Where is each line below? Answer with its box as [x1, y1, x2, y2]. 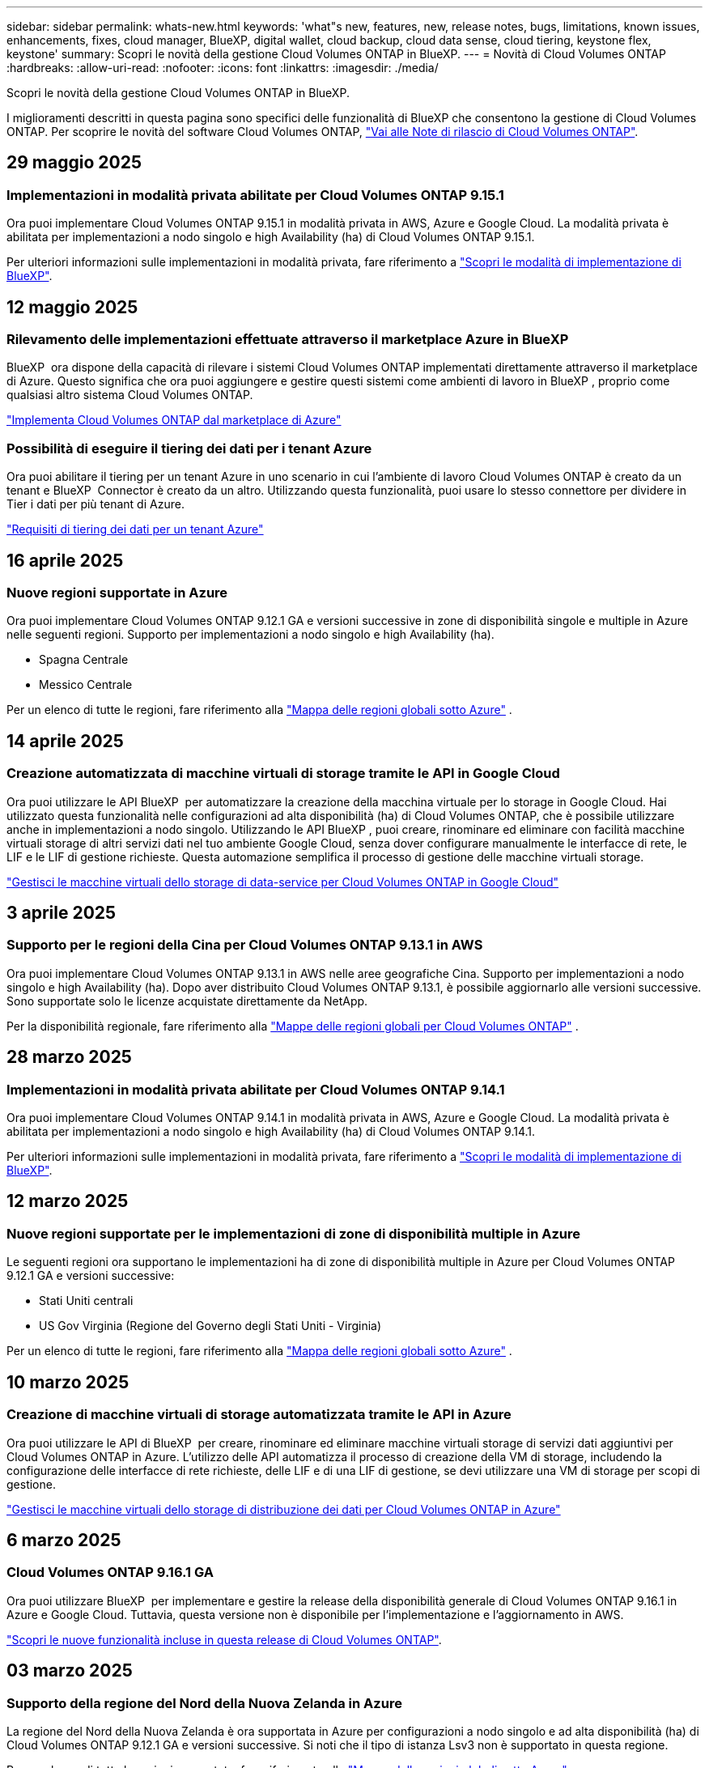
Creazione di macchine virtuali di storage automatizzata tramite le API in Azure [6, 1406, 512, 1423]
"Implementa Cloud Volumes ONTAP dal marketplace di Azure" [6, 413, 342, 427]
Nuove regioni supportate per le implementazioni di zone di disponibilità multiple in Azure [6, 1225, 580, 1242]
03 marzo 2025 [6, 1660, 133, 1681]
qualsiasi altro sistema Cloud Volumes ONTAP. [6, 388, 253, 402]
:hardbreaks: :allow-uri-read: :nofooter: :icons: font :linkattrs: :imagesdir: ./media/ [6, 61, 439, 74]
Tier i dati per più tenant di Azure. [6, 497, 185, 512]
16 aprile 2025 [6, 550, 124, 571]
